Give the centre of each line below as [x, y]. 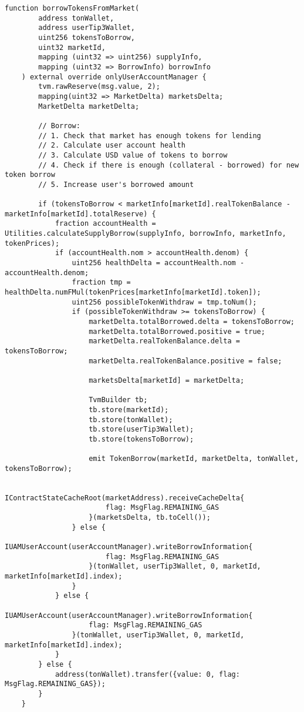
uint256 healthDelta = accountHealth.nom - [158, 263]
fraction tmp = [101, 283]
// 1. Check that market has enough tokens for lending [150, 136]
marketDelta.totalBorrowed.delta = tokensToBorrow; [192, 322]
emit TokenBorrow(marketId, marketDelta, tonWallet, [194, 459]
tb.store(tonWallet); [131, 419]
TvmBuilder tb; [118, 400]
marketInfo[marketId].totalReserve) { [80, 214]
